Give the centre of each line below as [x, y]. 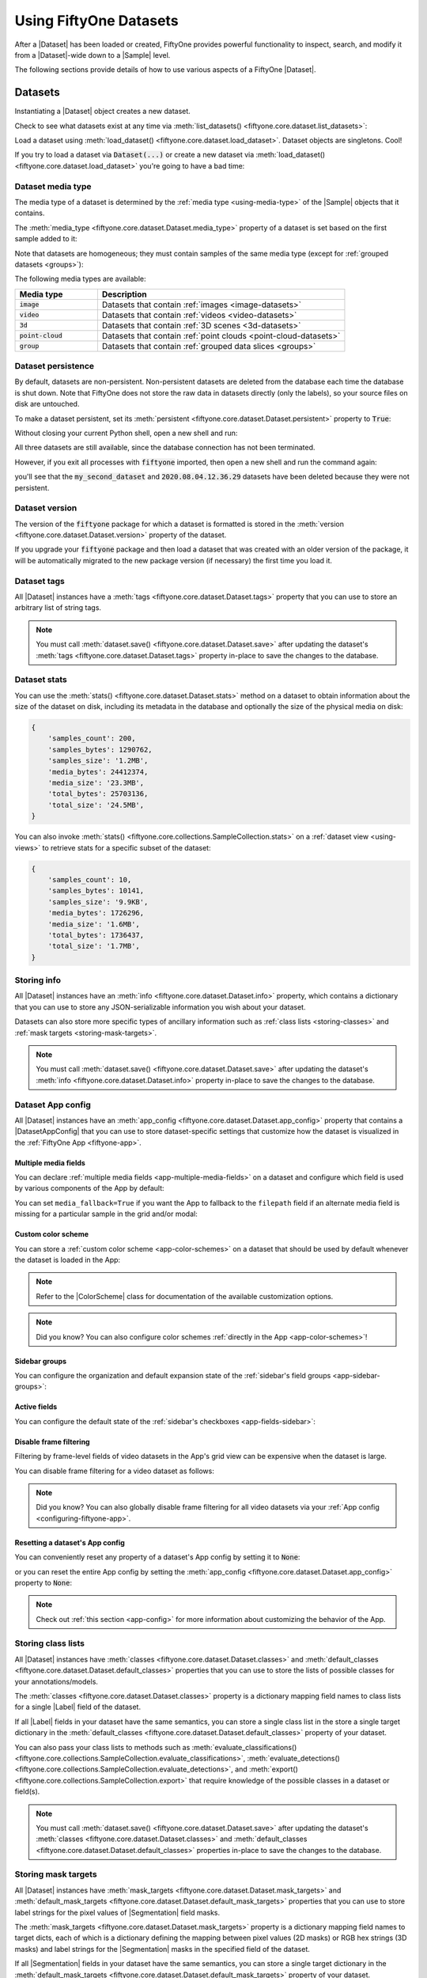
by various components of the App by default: [90, 1188]
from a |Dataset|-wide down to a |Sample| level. [93, 55]
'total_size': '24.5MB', [96, 805]
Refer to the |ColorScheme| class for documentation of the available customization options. [185, 1296]
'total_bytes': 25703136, [98, 794]
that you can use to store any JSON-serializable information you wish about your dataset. [160, 1007]
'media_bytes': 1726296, [96, 913]
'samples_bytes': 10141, [96, 891]
